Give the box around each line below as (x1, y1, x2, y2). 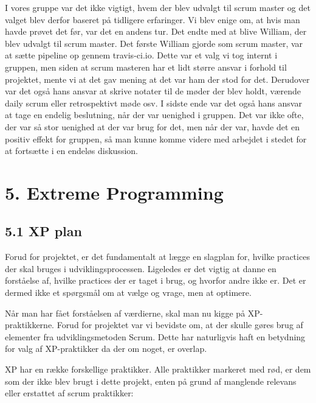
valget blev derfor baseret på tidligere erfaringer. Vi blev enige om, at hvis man (5, 13, 300, 26)
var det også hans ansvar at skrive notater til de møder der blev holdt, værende (5, 85, 301, 97)
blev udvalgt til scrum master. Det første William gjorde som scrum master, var (5, 37, 303, 49)
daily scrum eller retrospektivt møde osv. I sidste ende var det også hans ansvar (5, 96, 302, 109)
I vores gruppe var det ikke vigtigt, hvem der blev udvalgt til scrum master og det (5, 1, 311, 13)
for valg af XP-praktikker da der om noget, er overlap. (5, 342, 207, 355)
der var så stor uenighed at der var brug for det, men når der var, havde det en (5, 120, 300, 133)
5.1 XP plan (5, 222, 82, 240)
